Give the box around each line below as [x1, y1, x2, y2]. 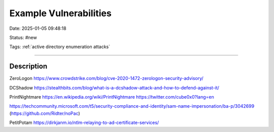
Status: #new [9, 34, 38, 40]
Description [9, 62, 48, 71]
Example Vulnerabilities [9, 8, 112, 19]
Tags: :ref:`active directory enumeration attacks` [9, 43, 110, 50]
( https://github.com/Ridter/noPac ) [9, 110, 81, 116]
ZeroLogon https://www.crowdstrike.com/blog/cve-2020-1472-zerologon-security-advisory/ [9, 75, 204, 81]
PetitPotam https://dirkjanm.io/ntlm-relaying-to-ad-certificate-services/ [9, 119, 159, 126]
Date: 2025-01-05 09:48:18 [9, 25, 66, 31]
